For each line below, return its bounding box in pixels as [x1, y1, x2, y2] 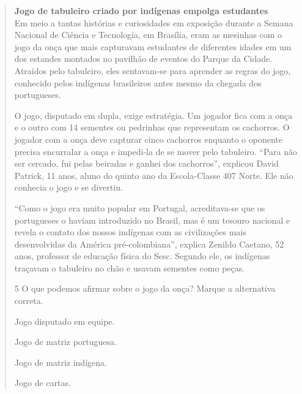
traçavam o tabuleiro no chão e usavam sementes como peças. [14, 261, 245, 274]
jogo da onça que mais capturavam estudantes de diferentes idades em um [14, 40, 292, 53]
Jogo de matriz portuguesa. [14, 335, 117, 348]
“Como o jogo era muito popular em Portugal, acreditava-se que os [14, 201, 265, 214]
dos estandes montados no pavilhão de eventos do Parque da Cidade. [14, 52, 273, 65]
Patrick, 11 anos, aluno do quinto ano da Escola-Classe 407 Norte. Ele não [14, 169, 293, 181]
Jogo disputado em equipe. [14, 314, 115, 327]
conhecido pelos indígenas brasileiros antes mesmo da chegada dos [14, 76, 262, 89]
